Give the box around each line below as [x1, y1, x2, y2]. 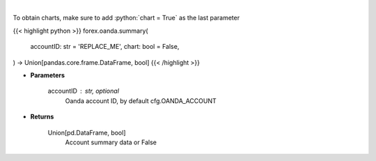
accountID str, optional [47, 87, 120, 95]
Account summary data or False [65, 138, 157, 146]
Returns [30, 112, 54, 121]
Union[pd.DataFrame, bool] [47, 128, 126, 137]
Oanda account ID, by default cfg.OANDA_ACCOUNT [65, 96, 217, 105]
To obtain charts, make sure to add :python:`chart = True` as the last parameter [13, 14, 240, 22]
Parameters [30, 70, 65, 79]
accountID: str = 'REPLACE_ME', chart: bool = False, [30, 43, 180, 51]
